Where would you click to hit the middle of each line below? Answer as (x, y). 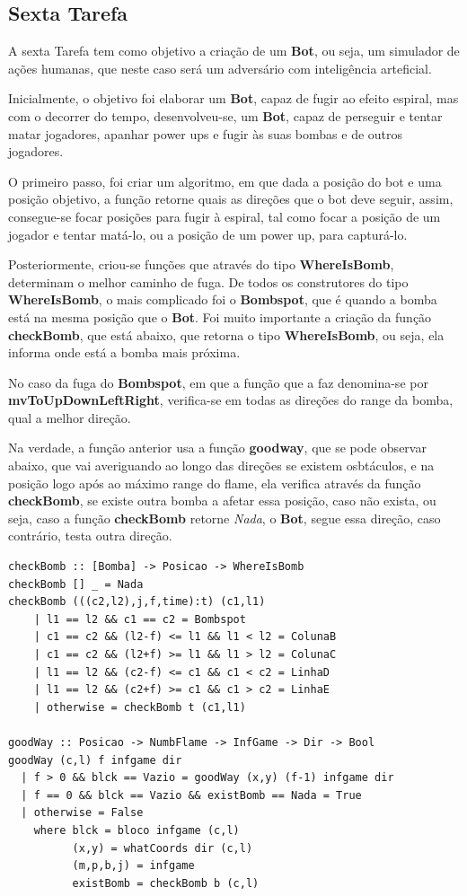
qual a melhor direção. (70, 417)
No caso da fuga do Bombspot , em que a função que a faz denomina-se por (218, 382)
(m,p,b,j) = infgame (133, 866)
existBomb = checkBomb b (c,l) (166, 883)
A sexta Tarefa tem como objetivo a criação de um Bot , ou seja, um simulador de (234, 51)
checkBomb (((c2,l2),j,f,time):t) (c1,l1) (137, 602)
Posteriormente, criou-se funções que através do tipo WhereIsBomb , (201, 264)
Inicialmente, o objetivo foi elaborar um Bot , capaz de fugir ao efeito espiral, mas (233, 98)
